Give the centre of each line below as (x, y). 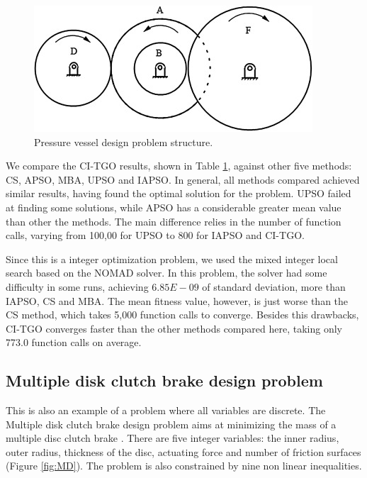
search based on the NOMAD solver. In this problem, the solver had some (166, 273)
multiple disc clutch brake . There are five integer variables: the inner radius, (173, 438)
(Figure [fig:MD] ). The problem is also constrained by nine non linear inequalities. (184, 466)
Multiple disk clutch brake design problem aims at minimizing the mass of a (171, 424)
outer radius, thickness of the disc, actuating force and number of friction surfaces (183, 451)
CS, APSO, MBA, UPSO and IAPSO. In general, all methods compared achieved (183, 179)
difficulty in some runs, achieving (77, 286)
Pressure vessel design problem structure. (124, 141)
